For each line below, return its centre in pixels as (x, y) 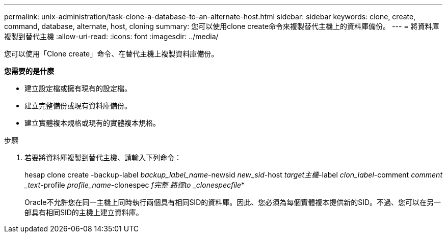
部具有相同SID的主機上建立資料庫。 (84, 212)
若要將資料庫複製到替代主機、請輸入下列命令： (103, 157)
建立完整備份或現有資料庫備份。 (78, 106)
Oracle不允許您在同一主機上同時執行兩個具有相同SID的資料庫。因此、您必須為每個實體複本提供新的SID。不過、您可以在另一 (233, 202)
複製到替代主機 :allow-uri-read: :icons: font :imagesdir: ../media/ (111, 36)
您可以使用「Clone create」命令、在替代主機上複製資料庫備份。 (111, 54)
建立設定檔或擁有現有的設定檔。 (78, 88)
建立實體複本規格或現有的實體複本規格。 (92, 123)
